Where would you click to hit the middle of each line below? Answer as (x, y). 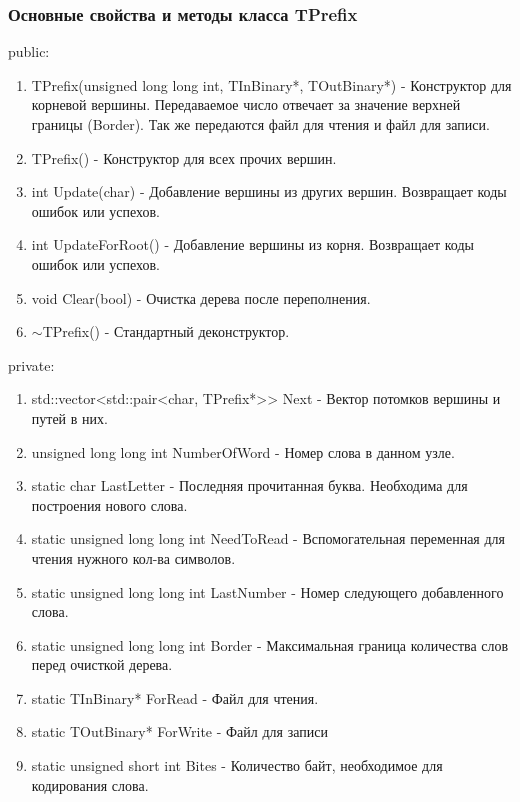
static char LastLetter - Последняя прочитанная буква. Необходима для (249, 485)
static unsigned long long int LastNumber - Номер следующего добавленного (267, 591)
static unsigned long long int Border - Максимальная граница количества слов (270, 644)
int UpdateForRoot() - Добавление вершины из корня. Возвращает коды (252, 244)
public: (29, 51)
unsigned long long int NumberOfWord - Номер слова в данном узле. (243, 451)
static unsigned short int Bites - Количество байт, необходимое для (237, 765)
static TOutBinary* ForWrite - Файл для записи (179, 731)
